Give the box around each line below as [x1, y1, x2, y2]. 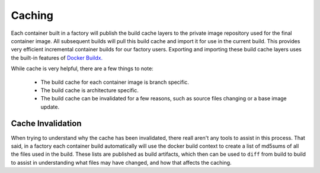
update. [40, 103, 59, 110]
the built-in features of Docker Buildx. [11, 54, 103, 61]
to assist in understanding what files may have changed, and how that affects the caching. [11, 159, 232, 166]
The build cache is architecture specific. [40, 86, 139, 94]
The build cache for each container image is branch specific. [40, 79, 190, 86]
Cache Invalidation [11, 119, 82, 129]
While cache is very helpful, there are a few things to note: [11, 65, 153, 72]
